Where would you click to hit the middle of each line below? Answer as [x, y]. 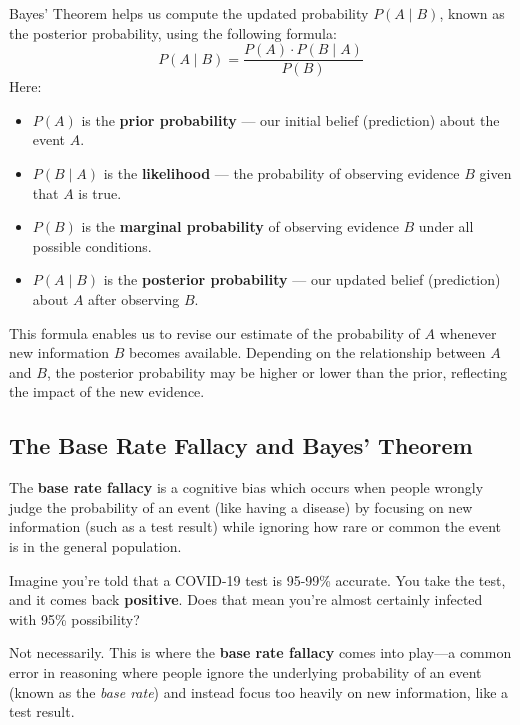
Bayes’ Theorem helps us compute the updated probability [189, 13]
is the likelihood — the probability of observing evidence [281, 173]
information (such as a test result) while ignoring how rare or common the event [255, 526]
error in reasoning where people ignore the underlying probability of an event [245, 671]
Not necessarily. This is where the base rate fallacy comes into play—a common [260, 652]
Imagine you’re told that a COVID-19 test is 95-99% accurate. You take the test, [257, 579]
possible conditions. [92, 245]
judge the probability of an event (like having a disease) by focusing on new [241, 506]
